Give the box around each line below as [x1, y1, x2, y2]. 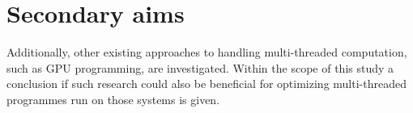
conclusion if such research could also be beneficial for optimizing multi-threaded [6, 75, 407, 92]
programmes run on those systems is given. [6, 90, 220, 107]
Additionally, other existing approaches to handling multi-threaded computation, [6, 44, 407, 61]
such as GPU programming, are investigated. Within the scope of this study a [6, 59, 394, 76]
